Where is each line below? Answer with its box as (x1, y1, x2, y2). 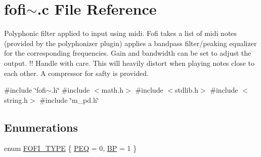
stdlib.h (175, 85, 198, 95)
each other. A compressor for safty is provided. (4, 67, 149, 78)
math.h (101, 85, 124, 95)
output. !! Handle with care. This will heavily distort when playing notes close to (4, 57, 255, 68)
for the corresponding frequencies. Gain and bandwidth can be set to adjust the (4, 48, 251, 58)
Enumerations (4, 119, 78, 135)
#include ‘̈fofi (4, 85, 46, 95)
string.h (4, 94, 28, 105)
